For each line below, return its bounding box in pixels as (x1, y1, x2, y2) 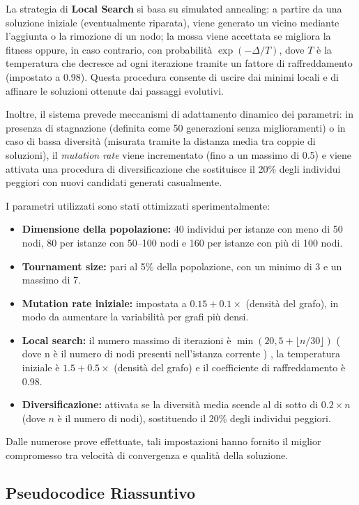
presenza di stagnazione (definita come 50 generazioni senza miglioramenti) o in (6, 120, 346, 134)
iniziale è (22, 360, 60, 375)
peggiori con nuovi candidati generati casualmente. (6, 175, 222, 189)
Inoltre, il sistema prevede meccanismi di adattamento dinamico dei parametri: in (6, 107, 353, 121)
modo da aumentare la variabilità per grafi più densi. (22, 309, 249, 324)
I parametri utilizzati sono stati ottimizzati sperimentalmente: (6, 198, 270, 212)
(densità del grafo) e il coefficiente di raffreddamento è (114, 360, 346, 375)
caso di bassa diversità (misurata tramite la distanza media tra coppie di (6, 134, 316, 148)
